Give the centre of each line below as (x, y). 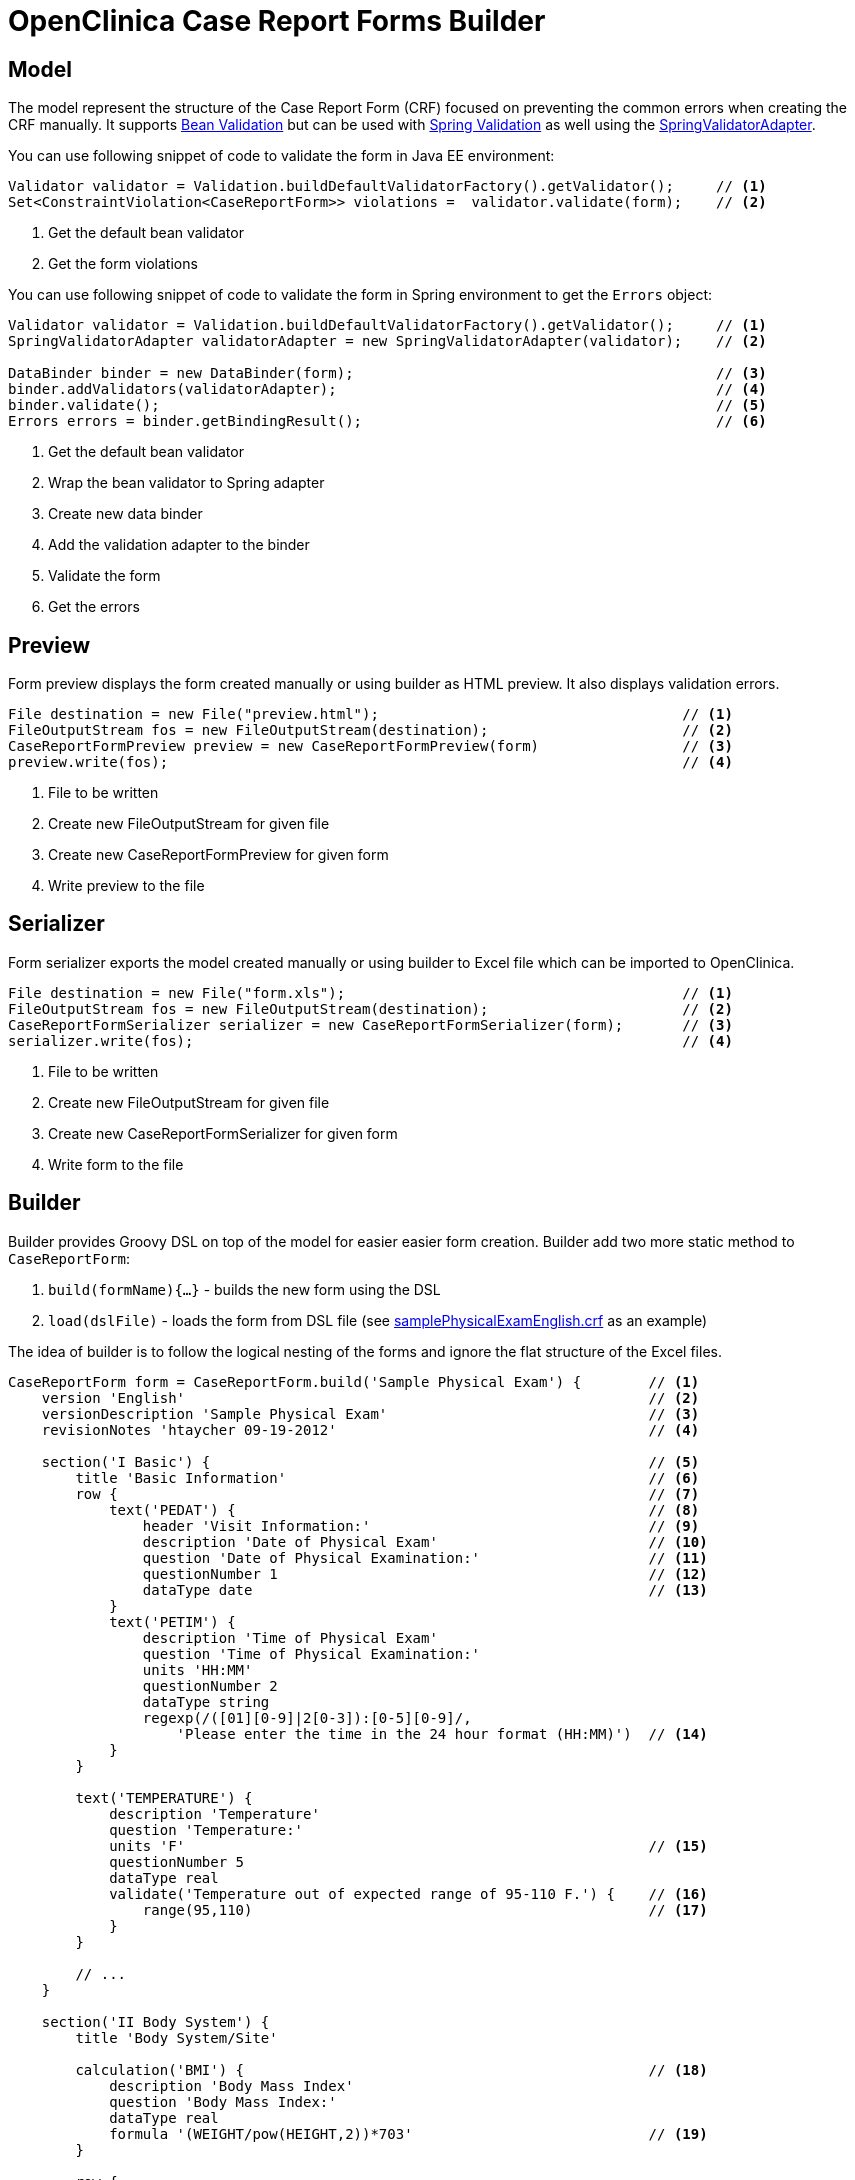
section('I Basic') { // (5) (370, 1461)
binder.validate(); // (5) (387, 405)
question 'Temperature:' (206, 1829)
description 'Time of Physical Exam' (290, 1637)
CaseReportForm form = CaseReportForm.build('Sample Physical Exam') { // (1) (354, 1381)
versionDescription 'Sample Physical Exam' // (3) (370, 1413)
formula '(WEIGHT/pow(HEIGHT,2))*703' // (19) (408, 2133)
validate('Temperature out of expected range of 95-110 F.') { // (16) (408, 1893)
